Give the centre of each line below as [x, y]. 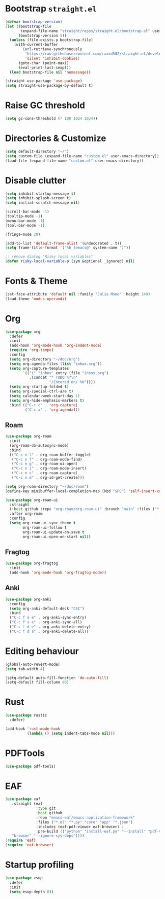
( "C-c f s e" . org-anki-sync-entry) [48, 618]
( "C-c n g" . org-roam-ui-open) [45, 464]
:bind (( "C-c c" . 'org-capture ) [44, 405]
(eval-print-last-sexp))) [44, 68]
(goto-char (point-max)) [43, 63]
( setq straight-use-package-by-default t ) [49, 86]
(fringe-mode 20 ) [23, 234]
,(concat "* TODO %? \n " [54, 378]
